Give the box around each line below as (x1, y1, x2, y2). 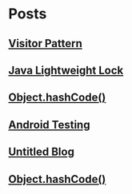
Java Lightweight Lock (8, 63, 124, 77)
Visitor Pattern (8, 37, 82, 50)
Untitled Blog (8, 145, 74, 159)
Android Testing (8, 117, 90, 132)
